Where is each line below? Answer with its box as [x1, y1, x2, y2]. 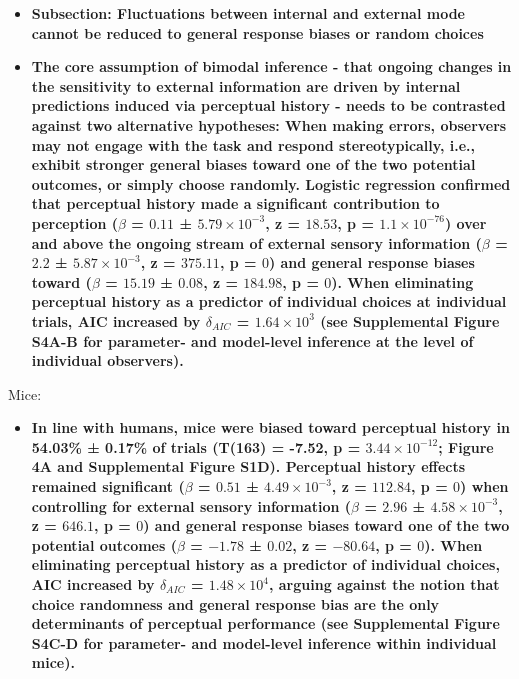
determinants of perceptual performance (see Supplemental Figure [31, 613, 500, 634]
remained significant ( [31, 476, 185, 497]
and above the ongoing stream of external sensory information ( [31, 232, 482, 253]
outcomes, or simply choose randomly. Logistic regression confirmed [31, 173, 511, 194]
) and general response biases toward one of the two [143, 515, 510, 536]
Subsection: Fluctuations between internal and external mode [31, 3, 465, 23]
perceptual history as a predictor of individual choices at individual [31, 291, 507, 312]
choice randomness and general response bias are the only [31, 593, 440, 614]
